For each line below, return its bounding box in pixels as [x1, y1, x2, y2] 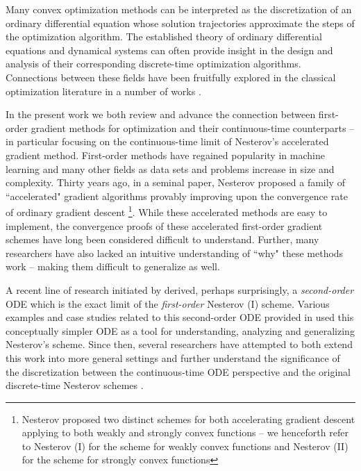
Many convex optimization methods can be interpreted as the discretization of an [6, 2, 352, 16]
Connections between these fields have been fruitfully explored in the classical [6, 69, 336, 84]
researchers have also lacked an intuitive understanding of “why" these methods [6, 245, 344, 260]
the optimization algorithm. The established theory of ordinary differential [6, 29, 322, 44]
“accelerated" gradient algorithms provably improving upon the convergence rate [6, 188, 348, 203]
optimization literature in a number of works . [6, 83, 201, 98]
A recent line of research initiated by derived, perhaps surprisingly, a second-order [6, 282, 354, 297]
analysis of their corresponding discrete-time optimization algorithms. [6, 56, 301, 71]
